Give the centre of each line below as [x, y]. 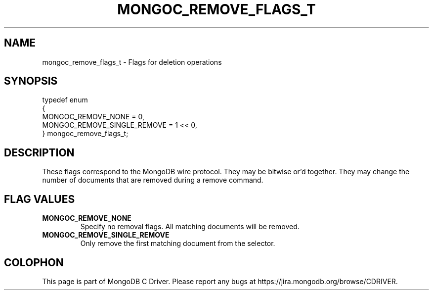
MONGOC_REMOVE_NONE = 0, [93, 117]
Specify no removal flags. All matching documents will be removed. [190, 227]
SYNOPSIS [31, 81]
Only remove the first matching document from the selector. [178, 244]
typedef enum [65, 100]
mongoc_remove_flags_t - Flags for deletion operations [132, 62]
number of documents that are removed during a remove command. [153, 180]
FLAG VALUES [40, 199]
